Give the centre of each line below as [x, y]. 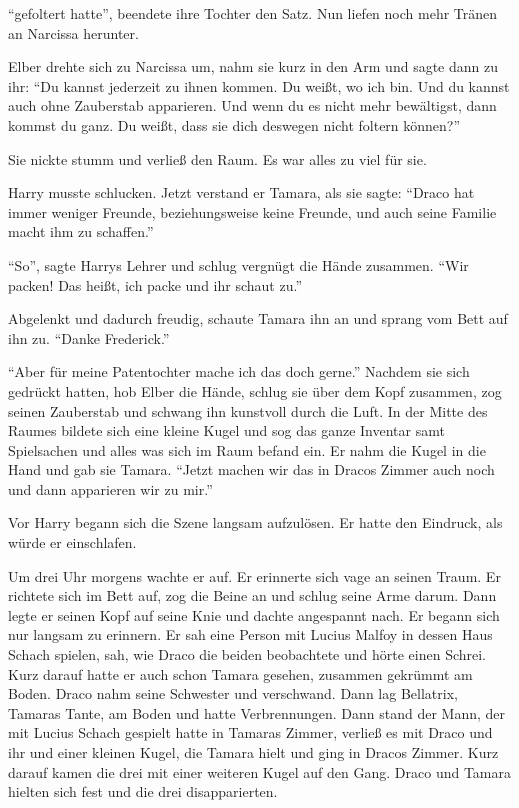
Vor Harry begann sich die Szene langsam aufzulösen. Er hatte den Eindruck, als [255, 522]
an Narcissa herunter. [73, 32]
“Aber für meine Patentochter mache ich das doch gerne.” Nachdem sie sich [239, 371]
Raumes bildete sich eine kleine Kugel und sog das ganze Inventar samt [226, 430]
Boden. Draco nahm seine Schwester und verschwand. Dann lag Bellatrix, [233, 693]
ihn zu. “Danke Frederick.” [89, 337]
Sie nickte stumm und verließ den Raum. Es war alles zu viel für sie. [217, 158]
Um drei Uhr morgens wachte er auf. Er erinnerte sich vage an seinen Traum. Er [254, 575]
